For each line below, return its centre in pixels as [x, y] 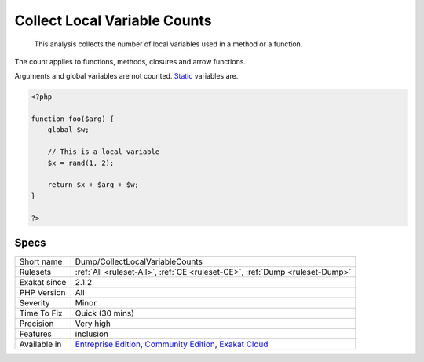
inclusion [92, 334]
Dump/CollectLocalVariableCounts [139, 261]
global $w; [68, 130]
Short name [41, 261]
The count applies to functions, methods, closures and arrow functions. [130, 61]
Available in [40, 344]
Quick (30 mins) [105, 313]
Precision [37, 324]
